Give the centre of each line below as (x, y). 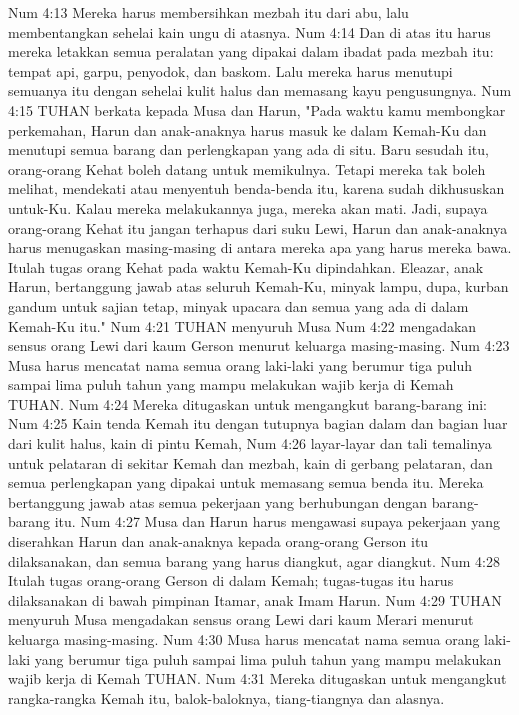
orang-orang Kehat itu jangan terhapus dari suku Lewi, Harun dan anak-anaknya (258, 227)
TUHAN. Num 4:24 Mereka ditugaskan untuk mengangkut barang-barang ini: (247, 403)
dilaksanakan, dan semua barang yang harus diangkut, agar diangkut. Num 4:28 (254, 560)
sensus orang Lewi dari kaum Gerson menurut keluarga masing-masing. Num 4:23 (259, 345)
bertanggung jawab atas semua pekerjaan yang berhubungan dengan (218, 501)
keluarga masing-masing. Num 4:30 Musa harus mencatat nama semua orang (244, 639)
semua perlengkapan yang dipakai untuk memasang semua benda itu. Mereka (246, 482)
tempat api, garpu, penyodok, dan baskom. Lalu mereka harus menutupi (230, 70)
